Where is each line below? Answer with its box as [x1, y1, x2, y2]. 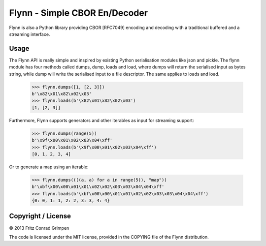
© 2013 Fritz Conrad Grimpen [9, 225, 69, 231]
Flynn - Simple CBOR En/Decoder [9, 7, 148, 18]
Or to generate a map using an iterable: [9, 164, 89, 170]
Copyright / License [9, 212, 71, 220]
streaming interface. [9, 31, 50, 37]
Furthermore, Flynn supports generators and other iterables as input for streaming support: [9, 117, 194, 123]
